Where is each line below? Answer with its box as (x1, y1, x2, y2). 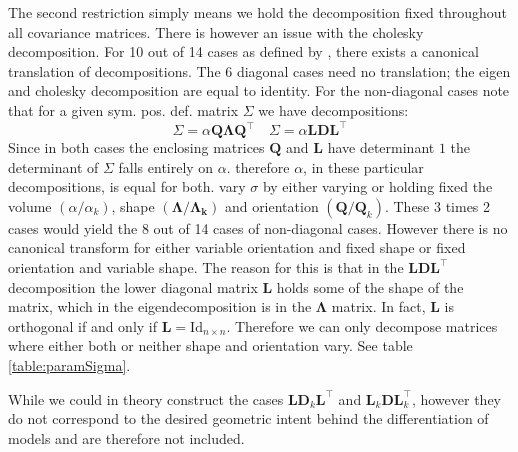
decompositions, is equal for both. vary (8, 176, 246, 197)
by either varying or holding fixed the (262, 176, 493, 197)
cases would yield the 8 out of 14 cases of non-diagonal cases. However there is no (8, 217, 508, 238)
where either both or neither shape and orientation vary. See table (8, 335, 413, 356)
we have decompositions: (258, 99, 409, 120)
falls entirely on (118, 156, 214, 177)
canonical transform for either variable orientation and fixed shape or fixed (8, 237, 466, 258)
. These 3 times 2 (384, 195, 491, 216)
